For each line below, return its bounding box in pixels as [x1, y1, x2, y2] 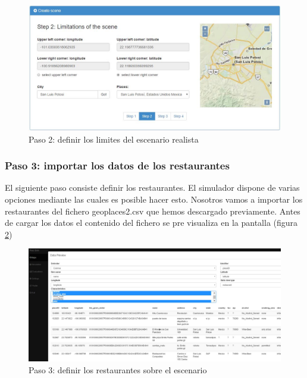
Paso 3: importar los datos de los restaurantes [5, 158, 230, 173]
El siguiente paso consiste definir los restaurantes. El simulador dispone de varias [5, 181, 300, 194]
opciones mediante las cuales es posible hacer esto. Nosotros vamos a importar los [5, 193, 303, 205]
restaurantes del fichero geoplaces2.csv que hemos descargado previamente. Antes [5, 204, 300, 217]
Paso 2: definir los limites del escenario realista [29, 133, 199, 145]
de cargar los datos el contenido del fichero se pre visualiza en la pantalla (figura [5, 216, 298, 229]
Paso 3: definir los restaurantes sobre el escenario [29, 363, 207, 376]
